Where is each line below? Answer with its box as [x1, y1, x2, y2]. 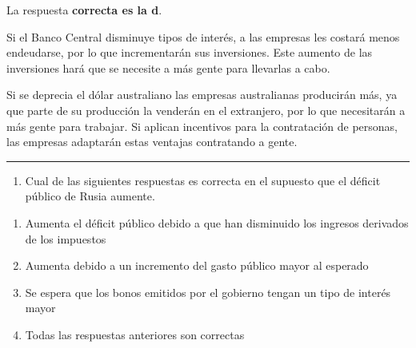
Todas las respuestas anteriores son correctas [25, 326, 245, 342]
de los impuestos [25, 230, 106, 247]
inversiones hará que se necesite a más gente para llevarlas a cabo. [6, 59, 330, 76]
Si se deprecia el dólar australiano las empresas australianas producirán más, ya [6, 86, 398, 103]
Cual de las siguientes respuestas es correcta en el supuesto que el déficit [25, 172, 381, 188]
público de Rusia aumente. [25, 188, 155, 204]
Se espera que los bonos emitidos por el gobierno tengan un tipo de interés [25, 283, 391, 300]
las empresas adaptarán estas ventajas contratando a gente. [6, 133, 298, 150]
